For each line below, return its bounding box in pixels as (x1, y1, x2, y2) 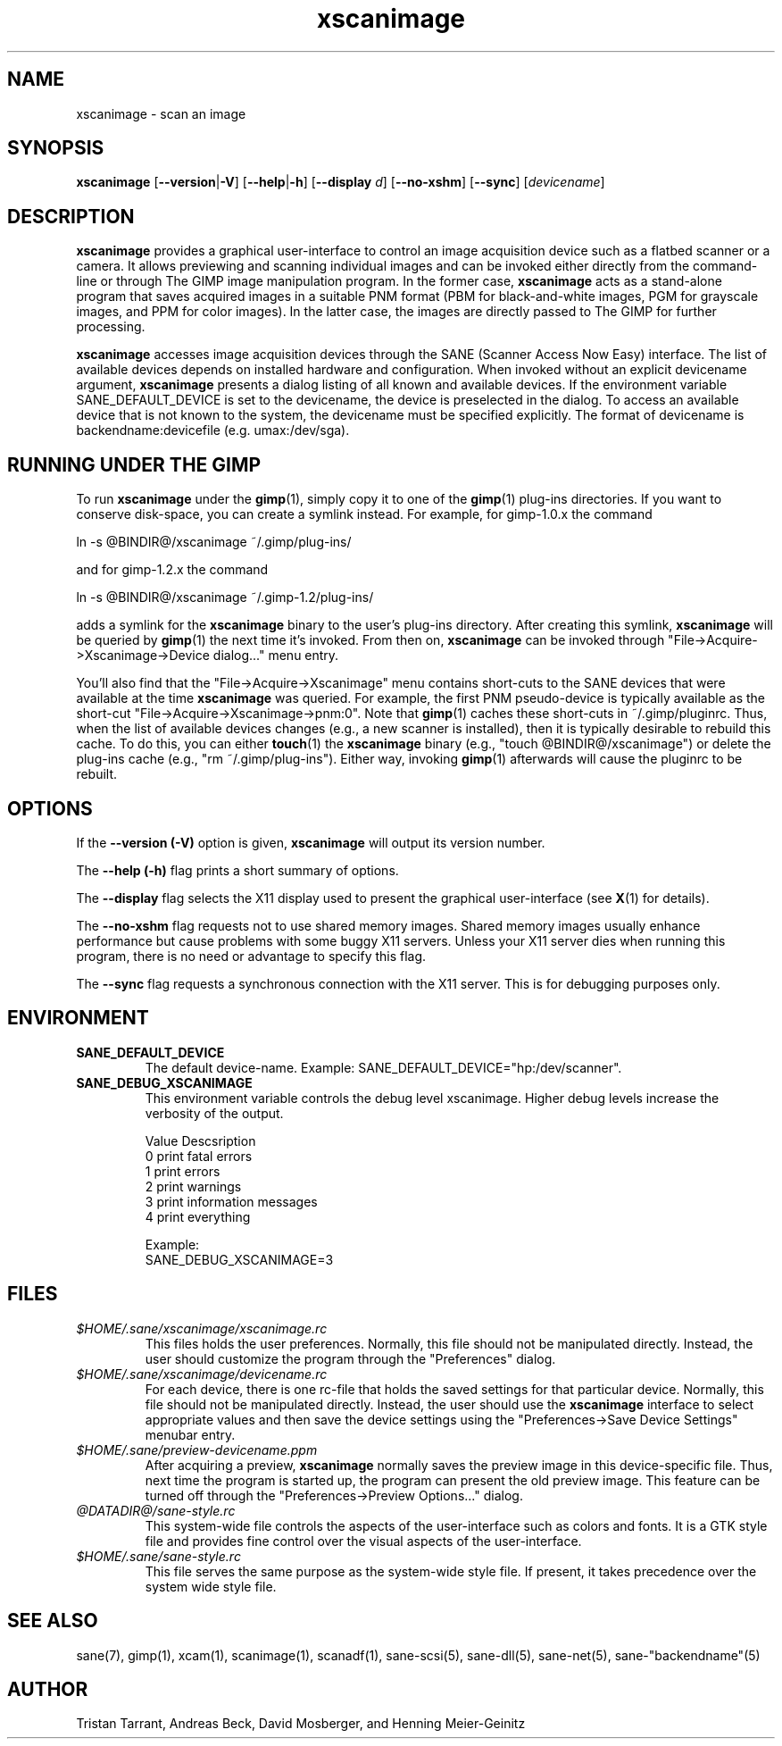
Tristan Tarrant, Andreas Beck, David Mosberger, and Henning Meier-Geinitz (76, 1716, 526, 1732)
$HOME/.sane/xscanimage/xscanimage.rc (76, 1320, 328, 1336)
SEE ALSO (7, 1609, 98, 1633)
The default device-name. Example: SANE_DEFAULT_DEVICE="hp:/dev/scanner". (145, 1059, 622, 1075)
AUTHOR (7, 1677, 88, 1700)
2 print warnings (145, 1178, 242, 1194)
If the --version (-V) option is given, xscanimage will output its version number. (76, 834, 545, 850)
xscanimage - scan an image (76, 105, 246, 121)
